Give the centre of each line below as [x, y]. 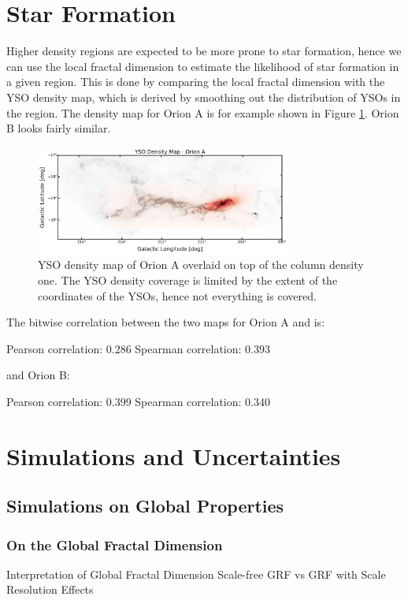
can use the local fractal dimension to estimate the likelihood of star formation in [203, 66]
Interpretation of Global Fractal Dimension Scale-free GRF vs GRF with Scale [196, 574]
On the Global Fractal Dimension [115, 544]
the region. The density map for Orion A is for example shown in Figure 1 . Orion [203, 112]
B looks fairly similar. [59, 128]
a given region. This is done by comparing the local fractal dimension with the [196, 82]
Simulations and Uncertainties [174, 455]
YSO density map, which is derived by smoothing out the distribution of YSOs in [204, 97]
